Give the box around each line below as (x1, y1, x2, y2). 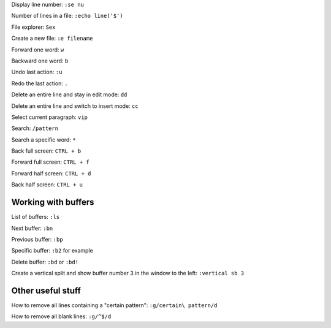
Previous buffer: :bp (11, 235, 64, 243)
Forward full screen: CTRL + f (11, 158, 89, 166)
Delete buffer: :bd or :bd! (11, 258, 79, 265)
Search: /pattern (11, 124, 58, 132)
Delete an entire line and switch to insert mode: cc (11, 102, 139, 110)
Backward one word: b (11, 57, 69, 64)
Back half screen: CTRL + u (11, 181, 83, 188)
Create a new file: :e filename (11, 34, 93, 42)
